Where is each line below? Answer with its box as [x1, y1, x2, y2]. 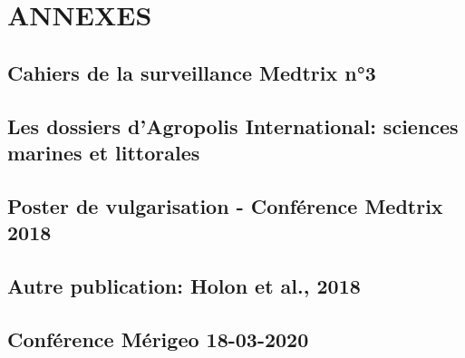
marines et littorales [7, 138, 200, 166]
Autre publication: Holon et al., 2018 [7, 271, 361, 299]
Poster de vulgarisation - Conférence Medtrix [7, 191, 443, 219]
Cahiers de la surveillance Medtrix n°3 [7, 58, 376, 86]
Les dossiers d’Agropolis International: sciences [7, 111, 459, 140]
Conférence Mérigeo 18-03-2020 [7, 324, 309, 353]
